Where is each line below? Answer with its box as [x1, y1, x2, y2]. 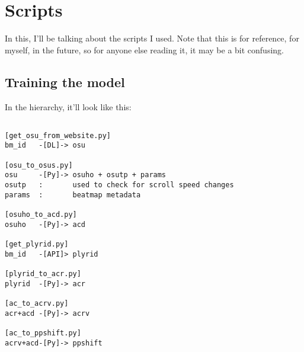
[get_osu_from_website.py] [5, 131, 111, 140]
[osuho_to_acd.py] [5, 210, 77, 219]
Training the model [5, 72, 125, 91]
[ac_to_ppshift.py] [5, 328, 81, 337]
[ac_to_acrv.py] [5, 299, 69, 308]
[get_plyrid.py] [5, 239, 69, 248]
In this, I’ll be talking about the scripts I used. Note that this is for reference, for [5, 32, 299, 44]
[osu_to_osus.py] [5, 161, 73, 169]
